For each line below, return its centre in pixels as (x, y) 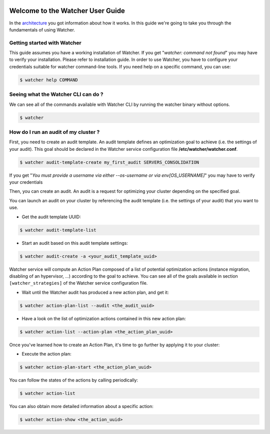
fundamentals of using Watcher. (42, 29)
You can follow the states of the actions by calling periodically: (74, 380)
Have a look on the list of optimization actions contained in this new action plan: (104, 318)
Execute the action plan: (47, 354)
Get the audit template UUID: (51, 217)
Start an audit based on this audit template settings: (75, 243)
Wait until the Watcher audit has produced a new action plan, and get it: (95, 292)
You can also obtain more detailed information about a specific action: (81, 406)
